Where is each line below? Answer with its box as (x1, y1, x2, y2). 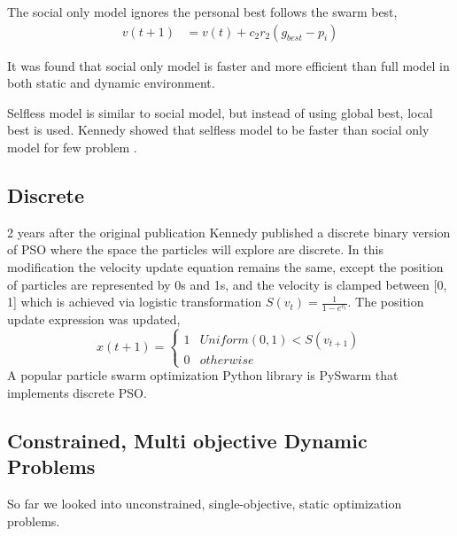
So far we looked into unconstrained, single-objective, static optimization (7, 493, 402, 512)
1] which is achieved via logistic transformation (7, 292, 262, 311)
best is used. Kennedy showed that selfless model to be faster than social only (7, 120, 430, 139)
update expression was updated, (7, 310, 181, 328)
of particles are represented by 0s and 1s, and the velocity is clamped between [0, (7, 275, 447, 293)
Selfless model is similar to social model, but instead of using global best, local (7, 103, 433, 121)
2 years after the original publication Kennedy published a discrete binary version (7, 222, 451, 241)
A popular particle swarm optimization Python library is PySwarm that (7, 366, 399, 385)
